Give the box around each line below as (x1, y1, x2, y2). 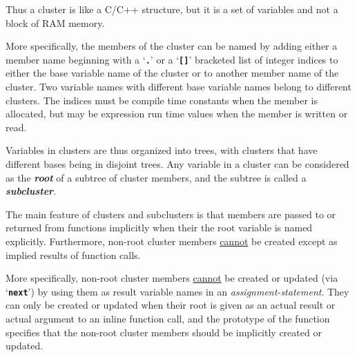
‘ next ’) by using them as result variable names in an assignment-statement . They (6, 284, 349, 298)
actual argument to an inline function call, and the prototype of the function (6, 311, 330, 325)
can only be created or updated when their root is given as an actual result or (6, 298, 336, 312)
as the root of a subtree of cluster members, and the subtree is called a (6, 170, 307, 184)
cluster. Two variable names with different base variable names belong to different (6, 79, 351, 94)
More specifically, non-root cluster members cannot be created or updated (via (6, 271, 338, 285)
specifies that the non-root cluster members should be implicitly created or (6, 325, 322, 339)
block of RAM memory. (6, 15, 105, 30)
